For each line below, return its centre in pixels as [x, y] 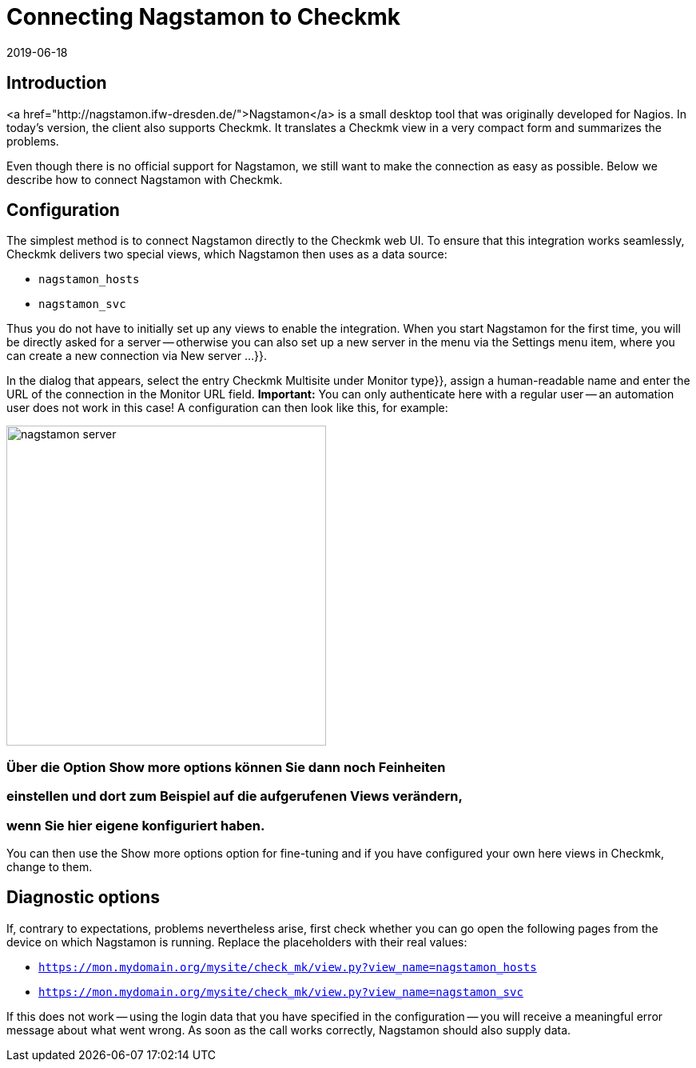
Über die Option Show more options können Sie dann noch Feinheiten [226, 767]
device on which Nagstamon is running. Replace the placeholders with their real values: [237, 942]
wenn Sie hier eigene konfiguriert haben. [136, 825]
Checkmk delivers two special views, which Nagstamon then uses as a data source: [227, 254]
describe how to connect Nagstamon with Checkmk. [145, 179]
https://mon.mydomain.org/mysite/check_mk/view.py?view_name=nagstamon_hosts [288, 967]
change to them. [50, 866]
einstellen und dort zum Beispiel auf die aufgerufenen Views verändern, [235, 796]
